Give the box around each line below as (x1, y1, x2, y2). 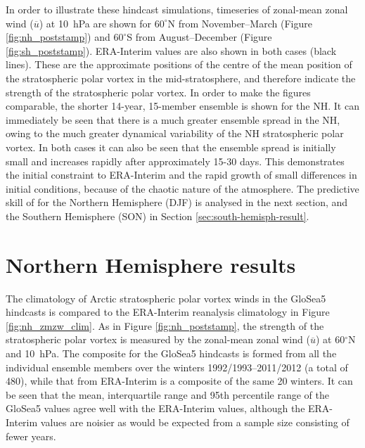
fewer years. (6, 428, 56, 443)
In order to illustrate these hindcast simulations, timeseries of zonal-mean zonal (6, 2, 348, 16)
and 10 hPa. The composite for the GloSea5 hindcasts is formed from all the (6, 346, 337, 360)
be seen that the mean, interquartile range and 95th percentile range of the (6, 387, 329, 402)
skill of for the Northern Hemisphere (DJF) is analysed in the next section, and (6, 195, 348, 210)
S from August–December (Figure (127, 30, 272, 44)
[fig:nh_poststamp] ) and (6, 30, 110, 44)
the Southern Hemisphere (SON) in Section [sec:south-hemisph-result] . (6, 208, 309, 223)
